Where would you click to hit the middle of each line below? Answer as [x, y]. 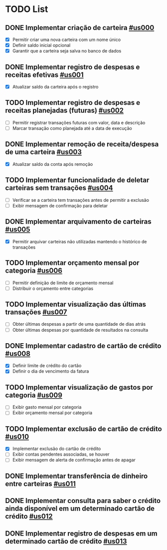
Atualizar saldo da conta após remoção [53, 164]
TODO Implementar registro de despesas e [73, 103]
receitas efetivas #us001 [44, 75]
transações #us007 [36, 312]
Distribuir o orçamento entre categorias [53, 288]
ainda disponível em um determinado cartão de [80, 509]
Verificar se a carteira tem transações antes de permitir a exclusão [81, 200]
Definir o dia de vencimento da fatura [51, 371]
